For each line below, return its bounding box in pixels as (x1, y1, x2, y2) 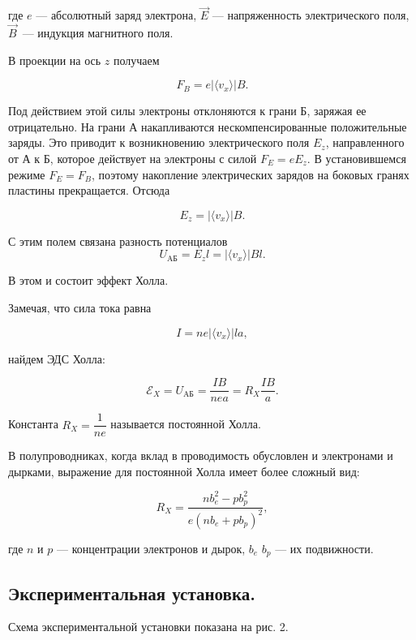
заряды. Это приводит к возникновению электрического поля (8, 134, 310, 151)
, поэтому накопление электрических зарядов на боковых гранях (92, 165, 410, 183)
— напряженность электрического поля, (212, 6, 410, 24)
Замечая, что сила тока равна (8, 299, 152, 316)
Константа (8, 415, 58, 432)
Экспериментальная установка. (8, 580, 255, 605)
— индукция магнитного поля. (22, 24, 174, 41)
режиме (8, 165, 45, 183)
